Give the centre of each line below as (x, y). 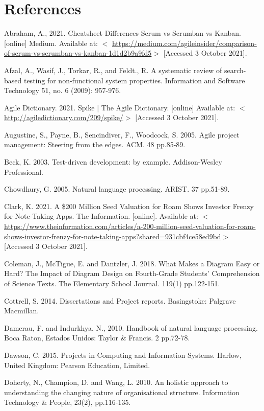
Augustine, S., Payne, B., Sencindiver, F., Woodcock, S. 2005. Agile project (122, 134)
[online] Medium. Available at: (51, 43)
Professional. (24, 172)
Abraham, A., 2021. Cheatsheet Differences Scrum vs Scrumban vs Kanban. (123, 33)
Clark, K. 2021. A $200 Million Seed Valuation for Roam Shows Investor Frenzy (129, 206)
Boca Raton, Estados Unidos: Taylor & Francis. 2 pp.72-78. (97, 338)
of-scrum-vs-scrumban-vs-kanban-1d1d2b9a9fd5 (78, 53)
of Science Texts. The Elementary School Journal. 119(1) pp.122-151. (112, 283)
